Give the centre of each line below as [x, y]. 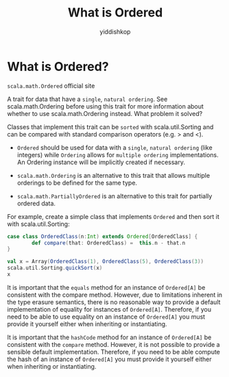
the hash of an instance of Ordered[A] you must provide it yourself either [109, 359]
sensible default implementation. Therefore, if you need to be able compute [114, 352]
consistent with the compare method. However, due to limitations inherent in [115, 295]
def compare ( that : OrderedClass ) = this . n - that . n [109, 243]
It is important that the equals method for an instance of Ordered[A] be [106, 287]
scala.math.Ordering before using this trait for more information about [106, 106]
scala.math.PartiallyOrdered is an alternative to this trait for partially [114, 196]
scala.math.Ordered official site [51, 85]
